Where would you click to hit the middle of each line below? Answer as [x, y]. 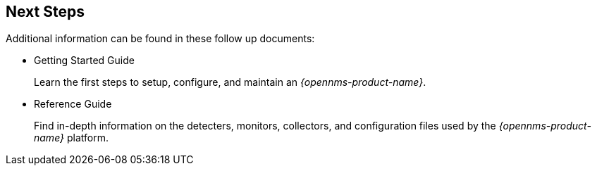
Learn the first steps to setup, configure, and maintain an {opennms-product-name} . [230, 82]
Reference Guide [73, 104]
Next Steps [45, 12]
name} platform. [71, 138]
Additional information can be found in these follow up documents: [160, 39]
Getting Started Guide [84, 61]
